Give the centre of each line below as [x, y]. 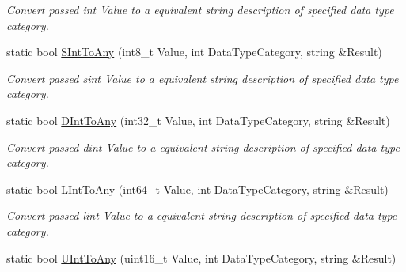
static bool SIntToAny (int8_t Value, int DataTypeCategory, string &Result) [194, 52]
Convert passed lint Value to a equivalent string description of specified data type [202, 215]
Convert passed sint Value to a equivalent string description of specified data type [203, 78]
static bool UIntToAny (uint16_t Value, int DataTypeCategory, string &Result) [201, 257]
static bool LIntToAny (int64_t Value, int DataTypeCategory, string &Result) [197, 189]
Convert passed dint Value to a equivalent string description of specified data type [203, 147]
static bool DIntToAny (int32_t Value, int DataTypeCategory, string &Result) [198, 120]
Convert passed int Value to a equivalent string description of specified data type [200, 9]
